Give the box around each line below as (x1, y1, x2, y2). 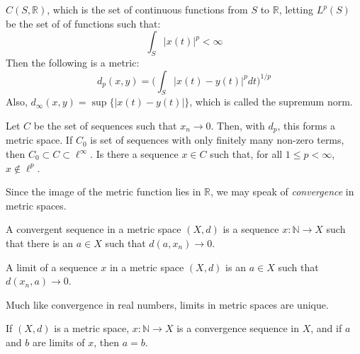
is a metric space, (54, 321, 130, 336)
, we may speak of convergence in (210, 184, 354, 199)
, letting (279, 2, 313, 16)
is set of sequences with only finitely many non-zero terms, (90, 132, 344, 147)
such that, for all (210, 147, 283, 161)
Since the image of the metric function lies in (6, 184, 201, 199)
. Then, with (210, 118, 265, 132)
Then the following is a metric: (6, 55, 140, 69)
